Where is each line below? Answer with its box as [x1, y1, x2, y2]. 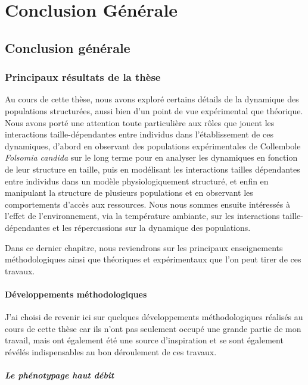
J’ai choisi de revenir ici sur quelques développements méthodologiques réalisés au [5, 311, 303, 323]
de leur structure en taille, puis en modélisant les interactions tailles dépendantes [5, 162, 300, 175]
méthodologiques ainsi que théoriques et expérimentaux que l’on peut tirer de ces [5, 253, 301, 265]
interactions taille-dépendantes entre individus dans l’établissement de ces [5, 128, 273, 140]
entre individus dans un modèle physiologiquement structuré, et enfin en [5, 174, 269, 187]
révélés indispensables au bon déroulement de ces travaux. [5, 345, 217, 358]
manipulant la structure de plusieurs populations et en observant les [5, 186, 253, 199]
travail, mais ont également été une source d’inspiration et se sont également [5, 334, 284, 346]
